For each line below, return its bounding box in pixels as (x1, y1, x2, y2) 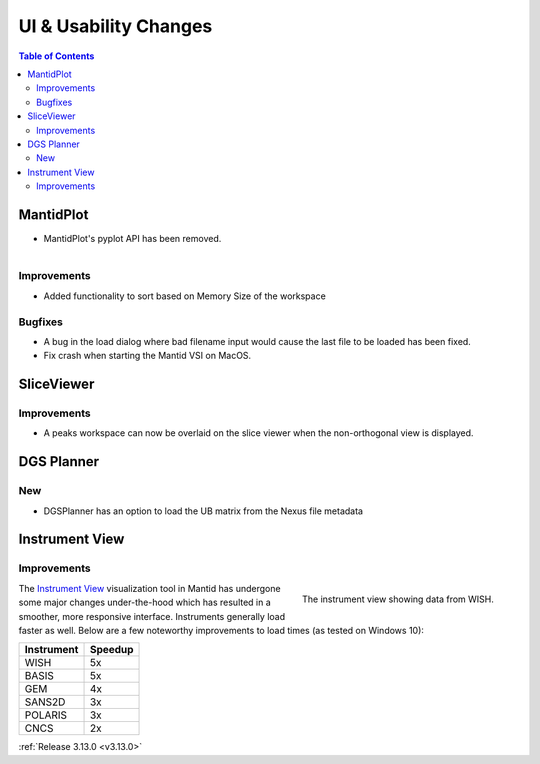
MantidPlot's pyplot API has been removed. (43, 232, 222, 244)
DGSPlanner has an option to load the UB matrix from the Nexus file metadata (43, 505, 364, 517)
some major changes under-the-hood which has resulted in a (18, 596, 272, 609)
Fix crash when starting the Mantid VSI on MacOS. (43, 350, 252, 362)
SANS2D (24, 695, 66, 709)
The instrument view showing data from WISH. (301, 593, 494, 605)
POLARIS (24, 708, 68, 722)
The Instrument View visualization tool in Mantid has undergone (18, 582, 281, 594)
